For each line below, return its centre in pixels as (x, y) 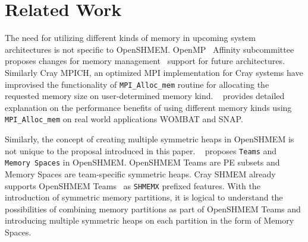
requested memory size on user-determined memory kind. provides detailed (145, 96)
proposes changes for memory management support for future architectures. (145, 61)
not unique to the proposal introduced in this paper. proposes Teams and (141, 150)
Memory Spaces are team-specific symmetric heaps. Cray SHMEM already (140, 173)
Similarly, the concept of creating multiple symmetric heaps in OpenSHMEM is (150, 139)
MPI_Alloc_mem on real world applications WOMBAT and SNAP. (124, 119)
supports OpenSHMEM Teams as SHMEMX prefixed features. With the (133, 185)
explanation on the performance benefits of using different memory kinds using (148, 107)
